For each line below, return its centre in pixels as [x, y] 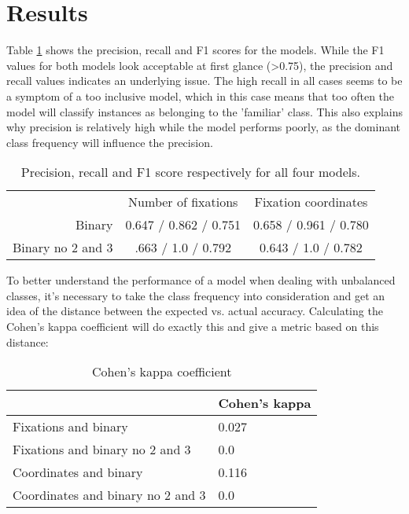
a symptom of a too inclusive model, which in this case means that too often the [201, 95]
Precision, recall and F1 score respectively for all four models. [191, 172]
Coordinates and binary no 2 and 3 [109, 495]
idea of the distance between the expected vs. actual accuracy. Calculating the [195, 311]
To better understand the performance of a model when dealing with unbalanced [201, 280]
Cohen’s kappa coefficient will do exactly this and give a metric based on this [193, 327]
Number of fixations [183, 202]
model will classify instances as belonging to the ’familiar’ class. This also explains [205, 111]
